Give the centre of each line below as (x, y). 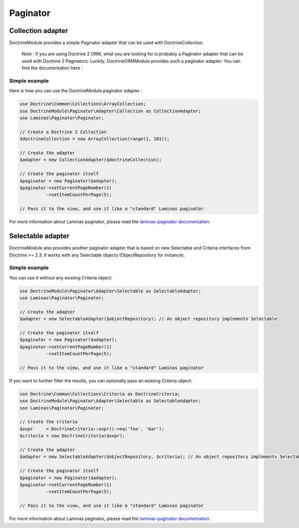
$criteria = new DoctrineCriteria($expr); (72, 436)
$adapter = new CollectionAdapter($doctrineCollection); (91, 160)
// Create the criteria (49, 422)
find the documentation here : (52, 68)
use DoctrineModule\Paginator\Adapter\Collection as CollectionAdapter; (110, 111)
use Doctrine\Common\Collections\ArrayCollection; (83, 104)
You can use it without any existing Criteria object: (61, 277)
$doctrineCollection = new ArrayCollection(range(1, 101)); (95, 139)
